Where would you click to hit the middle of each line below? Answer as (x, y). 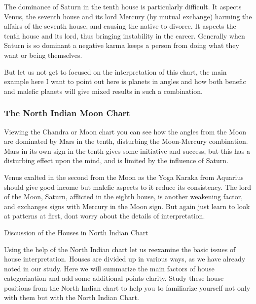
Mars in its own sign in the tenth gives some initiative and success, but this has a (127, 151)
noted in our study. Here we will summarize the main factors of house (109, 268)
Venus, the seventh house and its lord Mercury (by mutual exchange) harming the (128, 16)
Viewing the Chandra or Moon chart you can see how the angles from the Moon (125, 131)
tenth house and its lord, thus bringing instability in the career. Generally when (125, 35)
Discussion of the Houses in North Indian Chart (76, 232)
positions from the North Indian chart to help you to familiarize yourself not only (127, 287)
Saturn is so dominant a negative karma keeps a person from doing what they (122, 45)
